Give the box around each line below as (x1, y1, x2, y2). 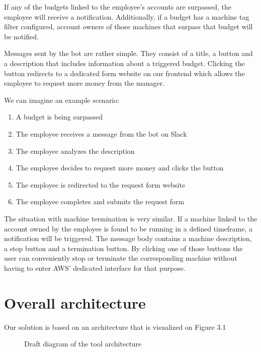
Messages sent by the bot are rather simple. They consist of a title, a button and (4, 48, 253, 58)
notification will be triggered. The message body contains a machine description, (4, 233, 252, 244)
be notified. (4, 31, 39, 41)
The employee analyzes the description (16, 145, 135, 156)
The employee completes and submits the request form (16, 196, 185, 207)
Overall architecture (4, 292, 146, 313)
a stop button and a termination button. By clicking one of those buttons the (4, 243, 243, 253)
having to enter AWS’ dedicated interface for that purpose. (4, 262, 186, 273)
